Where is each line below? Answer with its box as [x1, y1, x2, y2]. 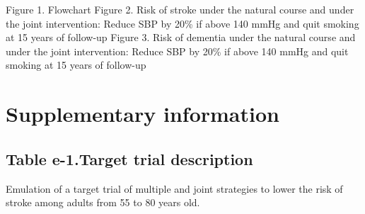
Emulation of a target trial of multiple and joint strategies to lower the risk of [6, 181, 343, 196]
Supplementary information [6, 99, 279, 128]
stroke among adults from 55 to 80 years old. [6, 195, 200, 210]
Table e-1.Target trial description [6, 147, 253, 169]
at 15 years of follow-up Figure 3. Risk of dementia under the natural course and [6, 30, 356, 45]
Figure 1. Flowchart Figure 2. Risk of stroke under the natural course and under [6, 2, 354, 16]
